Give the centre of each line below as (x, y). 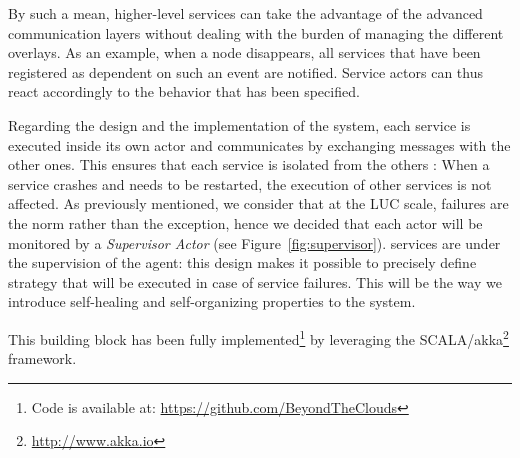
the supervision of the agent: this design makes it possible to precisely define (242, 262)
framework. (42, 358)
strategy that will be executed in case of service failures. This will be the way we (255, 281)
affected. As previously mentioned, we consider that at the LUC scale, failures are (258, 203)
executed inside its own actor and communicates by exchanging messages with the (259, 144)
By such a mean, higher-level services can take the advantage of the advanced (245, 13)
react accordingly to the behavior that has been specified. (184, 91)
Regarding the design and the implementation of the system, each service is (239, 124)
